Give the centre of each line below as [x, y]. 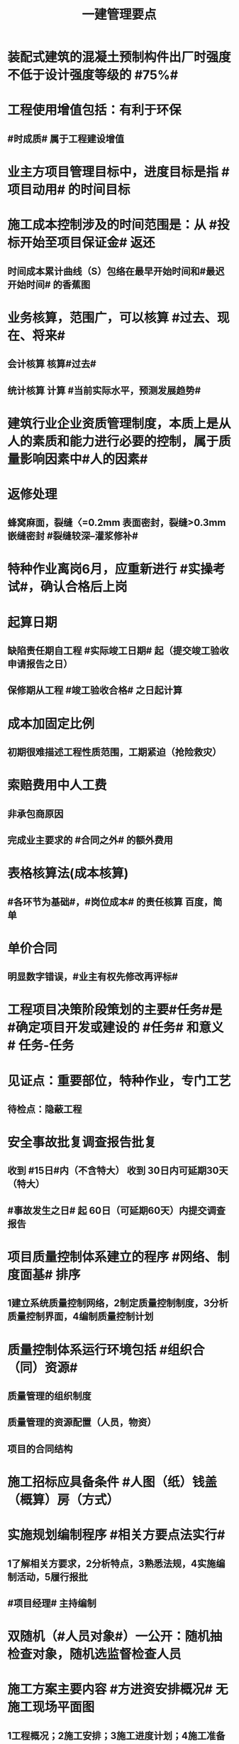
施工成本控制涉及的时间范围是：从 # [112, 225]
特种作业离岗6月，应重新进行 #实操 [110, 569]
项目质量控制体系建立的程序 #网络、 [112, 1257]
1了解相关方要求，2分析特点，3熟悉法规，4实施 [112, 1564]
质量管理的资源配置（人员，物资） [82, 1423]
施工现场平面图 [51, 1707]
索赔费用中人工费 [57, 785]
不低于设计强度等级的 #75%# [93, 75]
